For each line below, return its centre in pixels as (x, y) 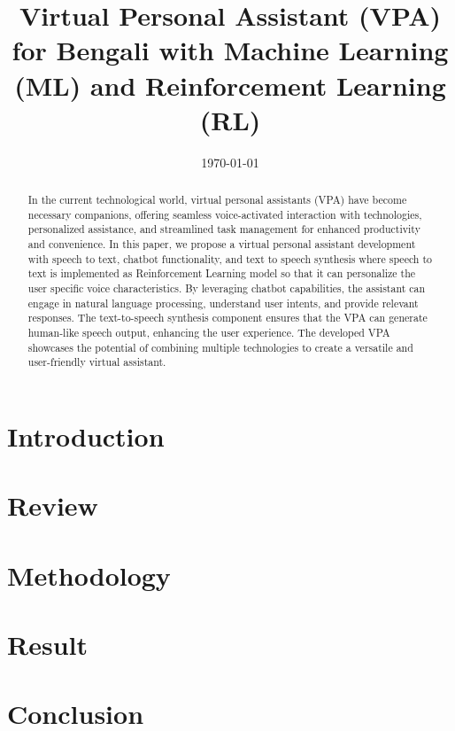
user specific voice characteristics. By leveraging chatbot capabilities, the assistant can (227, 288)
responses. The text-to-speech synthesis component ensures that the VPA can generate (227, 318)
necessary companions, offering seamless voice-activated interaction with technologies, (225, 214)
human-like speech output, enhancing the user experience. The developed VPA (209, 332)
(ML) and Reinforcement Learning (230, 85)
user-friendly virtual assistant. (97, 362)
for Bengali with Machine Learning (230, 50)
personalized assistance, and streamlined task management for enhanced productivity (224, 229)
